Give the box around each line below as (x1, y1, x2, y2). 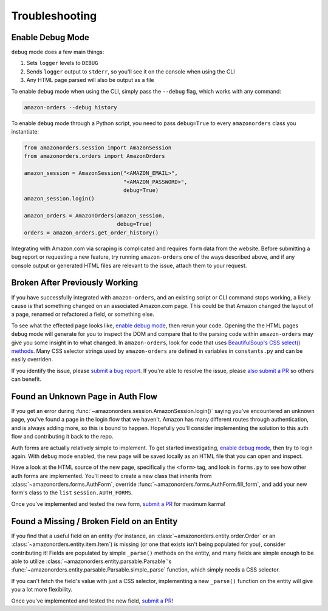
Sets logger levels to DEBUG (26, 60, 98, 67)
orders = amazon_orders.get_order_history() (24, 229, 159, 236)
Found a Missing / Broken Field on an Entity (11, 516, 178, 527)
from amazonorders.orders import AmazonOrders (24, 152, 165, 160)
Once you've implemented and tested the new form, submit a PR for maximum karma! (11, 500, 226, 507)
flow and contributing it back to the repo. (11, 433, 114, 440)
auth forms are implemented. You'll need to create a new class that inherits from (11, 472, 212, 479)
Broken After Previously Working (11, 278, 138, 288)
